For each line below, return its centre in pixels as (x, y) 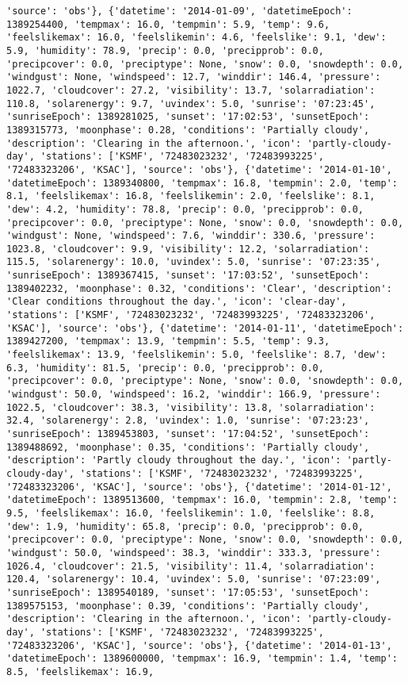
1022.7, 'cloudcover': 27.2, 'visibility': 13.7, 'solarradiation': (191, 90)
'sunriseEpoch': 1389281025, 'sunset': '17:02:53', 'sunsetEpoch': (188, 117)
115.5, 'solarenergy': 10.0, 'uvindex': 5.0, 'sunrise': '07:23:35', (194, 262)
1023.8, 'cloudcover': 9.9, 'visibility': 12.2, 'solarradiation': (188, 249)
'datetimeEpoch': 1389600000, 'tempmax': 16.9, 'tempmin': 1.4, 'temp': (202, 659)
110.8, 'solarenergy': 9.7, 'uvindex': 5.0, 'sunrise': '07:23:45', (191, 104)
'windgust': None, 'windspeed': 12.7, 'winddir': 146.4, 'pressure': (194, 77)
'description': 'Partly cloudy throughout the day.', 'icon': (174, 460)
